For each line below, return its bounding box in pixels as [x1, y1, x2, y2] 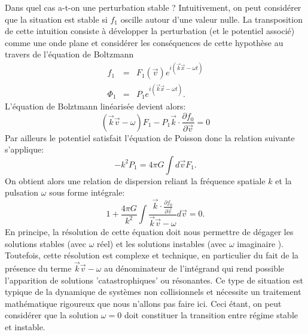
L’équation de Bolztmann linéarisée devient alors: [5, 100, 186, 112]
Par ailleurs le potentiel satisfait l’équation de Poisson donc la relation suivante [5, 131, 295, 144]
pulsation [5, 186, 39, 199]
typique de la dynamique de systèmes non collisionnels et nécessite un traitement [5, 285, 301, 298]
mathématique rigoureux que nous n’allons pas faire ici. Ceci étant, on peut [5, 297, 282, 309]
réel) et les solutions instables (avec [97, 237, 227, 249]
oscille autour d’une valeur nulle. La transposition [120, 13, 303, 25]
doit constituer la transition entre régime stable [124, 309, 298, 321]
